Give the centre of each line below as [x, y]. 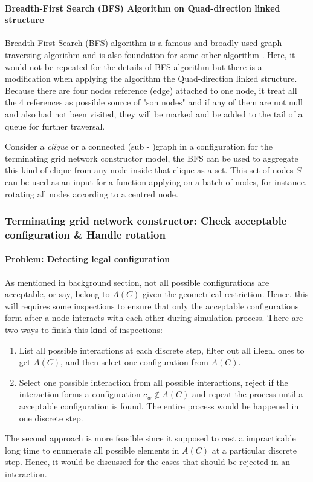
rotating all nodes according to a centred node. [92, 193]
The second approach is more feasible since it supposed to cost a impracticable [150, 438]
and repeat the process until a [247, 394]
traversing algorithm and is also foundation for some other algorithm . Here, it [150, 54]
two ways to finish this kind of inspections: [84, 330]
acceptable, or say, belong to [57, 294]
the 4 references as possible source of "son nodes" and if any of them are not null [154, 102]
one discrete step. [51, 418]
